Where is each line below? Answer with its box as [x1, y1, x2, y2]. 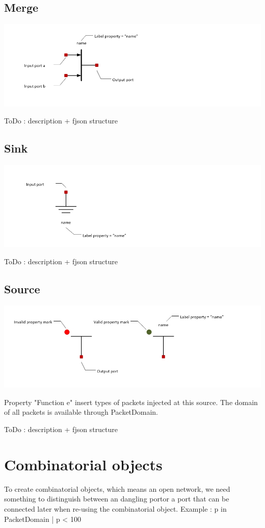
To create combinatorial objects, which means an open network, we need [4, 483, 230, 494]
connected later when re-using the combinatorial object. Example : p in [4, 503, 227, 514]
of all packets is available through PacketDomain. [4, 407, 158, 417]
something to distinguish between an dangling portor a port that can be [4, 493, 229, 504]
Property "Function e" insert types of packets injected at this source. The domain [4, 396, 258, 407]
